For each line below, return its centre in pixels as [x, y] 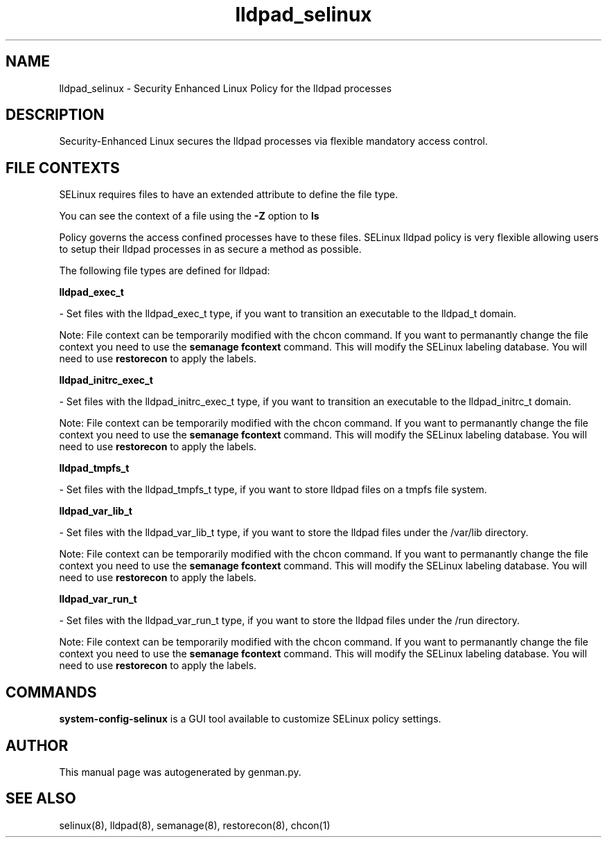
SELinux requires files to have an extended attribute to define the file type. [229, 195]
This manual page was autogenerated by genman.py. [180, 772]
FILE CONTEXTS [63, 168]
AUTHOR [37, 745]
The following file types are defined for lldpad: [165, 271]
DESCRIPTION [55, 115]
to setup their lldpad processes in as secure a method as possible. [210, 249]
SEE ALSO [41, 799]
